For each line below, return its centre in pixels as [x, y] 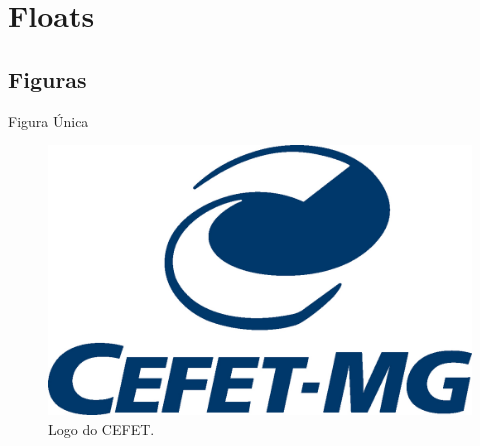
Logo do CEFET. [101, 428]
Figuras [47, 78]
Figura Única [48, 120]
